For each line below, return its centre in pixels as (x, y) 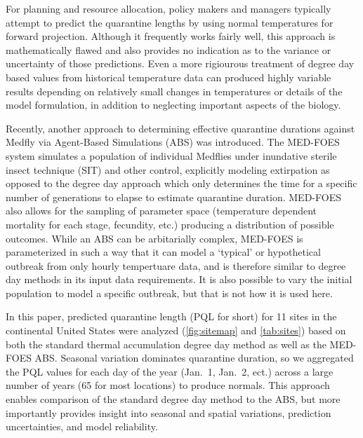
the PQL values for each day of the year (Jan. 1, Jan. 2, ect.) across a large (170, 371)
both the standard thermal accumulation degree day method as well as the (166, 344)
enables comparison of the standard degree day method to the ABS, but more (173, 399)
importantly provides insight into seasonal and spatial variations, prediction (169, 412)
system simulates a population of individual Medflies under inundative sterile (171, 155)
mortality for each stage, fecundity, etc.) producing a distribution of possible (170, 224)
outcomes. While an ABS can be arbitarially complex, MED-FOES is (154, 238)
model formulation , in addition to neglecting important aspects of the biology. (173, 105)
